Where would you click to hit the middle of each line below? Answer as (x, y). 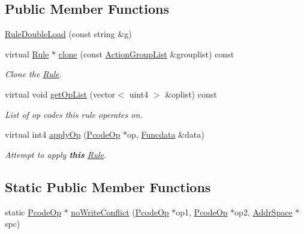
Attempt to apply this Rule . (56, 154)
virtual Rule (27, 54)
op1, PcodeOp (202, 212)
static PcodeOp (33, 212)
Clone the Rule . (34, 74)
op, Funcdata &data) (166, 134)
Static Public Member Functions (108, 186)
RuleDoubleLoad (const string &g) (68, 34)
